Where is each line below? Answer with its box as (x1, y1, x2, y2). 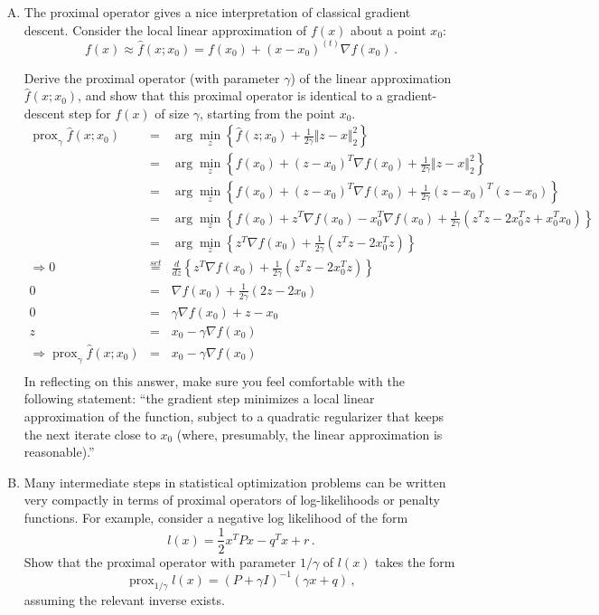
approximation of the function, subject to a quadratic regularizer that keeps (23, 406, 445, 425)
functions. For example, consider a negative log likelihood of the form (23, 507, 408, 526)
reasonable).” (23, 442, 95, 461)
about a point (351, 20, 426, 39)
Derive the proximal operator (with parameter (23, 68, 280, 87)
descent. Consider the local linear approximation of (23, 20, 307, 39)
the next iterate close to (23, 424, 156, 443)
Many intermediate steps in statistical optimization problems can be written (23, 472, 446, 491)
